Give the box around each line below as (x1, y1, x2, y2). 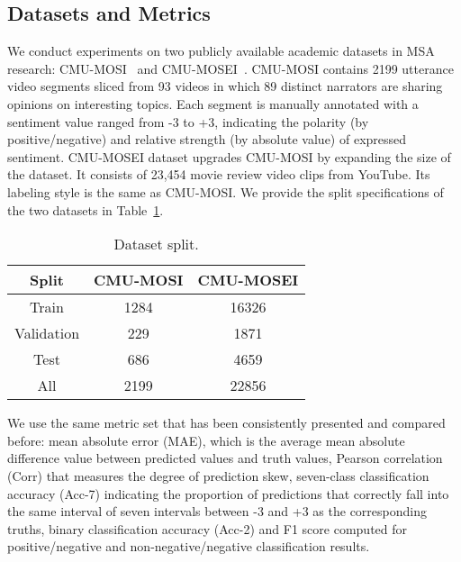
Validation (14, 322, 80, 344)
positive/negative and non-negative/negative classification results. (7, 537, 370, 556)
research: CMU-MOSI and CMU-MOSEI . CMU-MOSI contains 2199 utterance (7, 59, 454, 77)
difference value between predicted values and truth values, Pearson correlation (7, 449, 443, 467)
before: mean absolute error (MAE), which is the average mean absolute (7, 431, 405, 449)
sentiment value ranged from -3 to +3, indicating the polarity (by (7, 112, 369, 131)
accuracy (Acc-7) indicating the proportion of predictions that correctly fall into (7, 484, 449, 503)
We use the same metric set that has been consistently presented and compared (7, 413, 446, 432)
